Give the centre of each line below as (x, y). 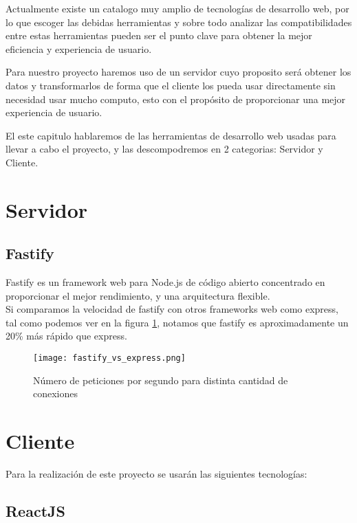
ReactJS (35, 511)
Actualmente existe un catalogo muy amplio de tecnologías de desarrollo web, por (177, 8)
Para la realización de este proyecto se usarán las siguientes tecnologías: (156, 474)
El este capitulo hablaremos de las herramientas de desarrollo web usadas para (171, 135)
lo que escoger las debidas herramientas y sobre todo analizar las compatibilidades (179, 22)
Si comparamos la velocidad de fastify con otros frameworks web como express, (172, 309)
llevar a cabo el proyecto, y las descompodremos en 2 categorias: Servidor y (164, 149)
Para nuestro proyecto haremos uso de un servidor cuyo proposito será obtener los (178, 72)
